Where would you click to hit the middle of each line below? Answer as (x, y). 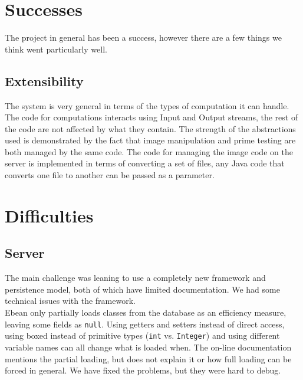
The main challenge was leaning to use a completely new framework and (135, 278)
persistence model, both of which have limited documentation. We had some (142, 289)
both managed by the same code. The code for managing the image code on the (149, 151)
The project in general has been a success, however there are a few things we (143, 37)
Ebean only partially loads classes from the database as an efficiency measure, (146, 312)
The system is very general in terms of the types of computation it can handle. (147, 105)
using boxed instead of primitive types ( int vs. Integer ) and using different (142, 335)
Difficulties (49, 215)
